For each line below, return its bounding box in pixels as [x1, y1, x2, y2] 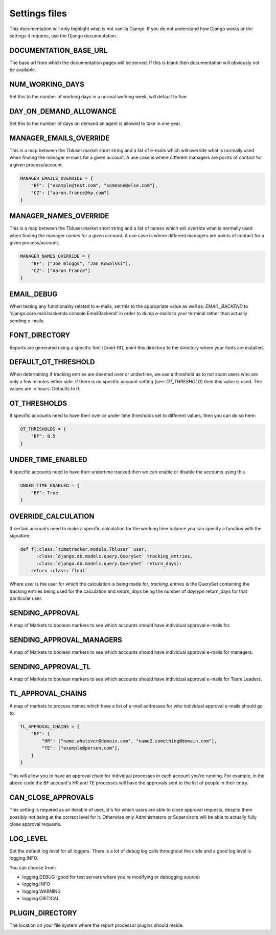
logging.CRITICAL [22, 896, 60, 902]
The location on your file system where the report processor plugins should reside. [9, 922, 184, 928]
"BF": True [31, 490, 58, 495]
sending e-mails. [9, 318, 45, 324]
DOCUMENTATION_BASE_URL [9, 46, 107, 55]
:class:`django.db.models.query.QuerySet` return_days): [36, 560, 182, 566]
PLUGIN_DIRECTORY [9, 909, 77, 918]
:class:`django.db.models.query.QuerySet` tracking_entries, [36, 553, 193, 559]
